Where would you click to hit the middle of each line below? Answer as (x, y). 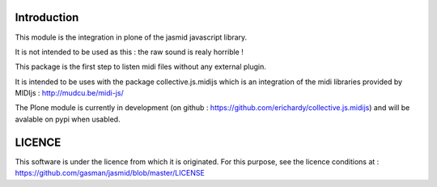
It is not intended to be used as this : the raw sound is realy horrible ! (129, 52)
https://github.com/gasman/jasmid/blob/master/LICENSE (110, 173)
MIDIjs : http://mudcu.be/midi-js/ (70, 93)
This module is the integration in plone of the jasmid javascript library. (131, 37)
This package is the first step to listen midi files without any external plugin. (141, 67)
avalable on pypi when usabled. (68, 119)
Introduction (47, 17)
